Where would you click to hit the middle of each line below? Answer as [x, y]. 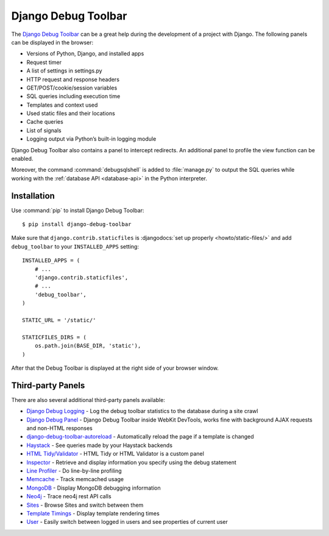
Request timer [44, 62]
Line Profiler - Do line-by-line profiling [74, 471]
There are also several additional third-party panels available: [88, 400]
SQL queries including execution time [73, 96]
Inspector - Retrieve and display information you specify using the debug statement [132, 462]
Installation [33, 196]
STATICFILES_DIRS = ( [54, 337]
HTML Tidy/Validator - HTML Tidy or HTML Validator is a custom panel [115, 454]
